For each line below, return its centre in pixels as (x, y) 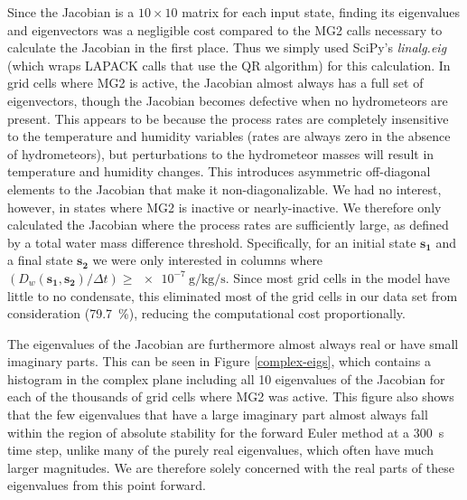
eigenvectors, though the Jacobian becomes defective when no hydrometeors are (228, 100)
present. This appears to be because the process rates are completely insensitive (228, 118)
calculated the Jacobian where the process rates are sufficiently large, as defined (228, 225)
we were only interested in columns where (208, 260)
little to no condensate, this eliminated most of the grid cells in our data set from (233, 295)
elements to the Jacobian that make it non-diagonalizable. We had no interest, (224, 189)
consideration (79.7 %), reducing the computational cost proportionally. (206, 313)
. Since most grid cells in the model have (338, 277)
